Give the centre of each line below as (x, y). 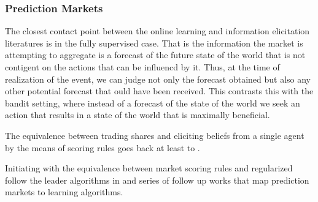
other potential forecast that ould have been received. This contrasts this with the (159, 91)
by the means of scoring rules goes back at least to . (103, 147)
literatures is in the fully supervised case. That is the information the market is (154, 43)
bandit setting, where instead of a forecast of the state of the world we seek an (153, 103)
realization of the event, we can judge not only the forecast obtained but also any (158, 79)
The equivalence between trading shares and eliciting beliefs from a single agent (155, 135)
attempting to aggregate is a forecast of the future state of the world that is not (155, 55)
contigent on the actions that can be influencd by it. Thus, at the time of (142, 67)
